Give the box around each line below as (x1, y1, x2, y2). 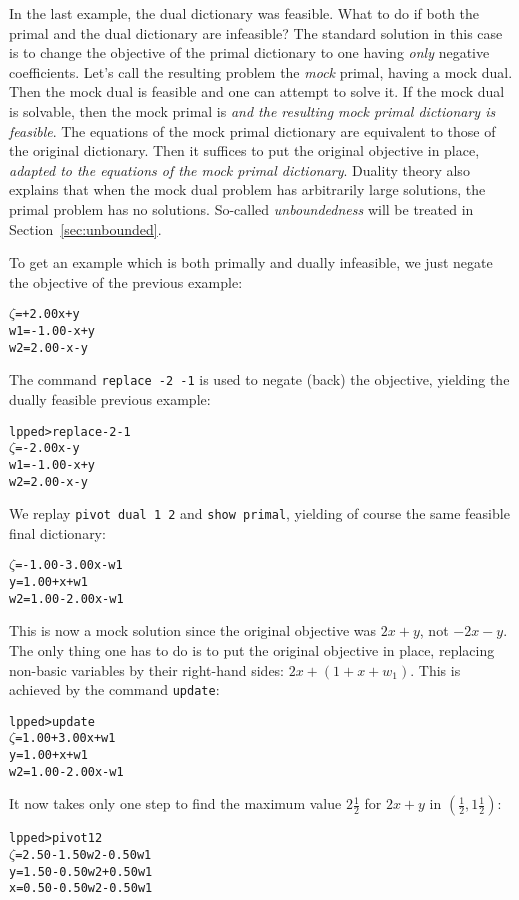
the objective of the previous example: (9, 271, 243, 292)
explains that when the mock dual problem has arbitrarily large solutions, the (9, 179, 486, 200)
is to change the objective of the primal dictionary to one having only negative (9, 42, 490, 63)
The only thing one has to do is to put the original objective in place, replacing (9, 639, 495, 660)
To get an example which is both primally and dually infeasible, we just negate (9, 252, 493, 273)
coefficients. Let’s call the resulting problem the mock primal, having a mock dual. (9, 61, 513, 82)
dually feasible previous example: (9, 388, 211, 409)
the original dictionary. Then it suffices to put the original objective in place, (9, 140, 480, 161)
